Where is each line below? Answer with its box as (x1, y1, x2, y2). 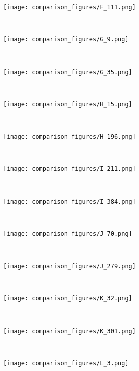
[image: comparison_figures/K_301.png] (3, 327, 136, 335)
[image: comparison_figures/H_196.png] (3, 133, 136, 140)
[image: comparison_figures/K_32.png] (3, 295, 132, 302)
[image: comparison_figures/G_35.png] (3, 68, 132, 76)
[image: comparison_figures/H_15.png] (3, 100, 132, 108)
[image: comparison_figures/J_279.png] (3, 263, 136, 270)
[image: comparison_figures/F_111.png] (3, 4, 136, 11)
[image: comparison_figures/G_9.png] (3, 36, 129, 43)
